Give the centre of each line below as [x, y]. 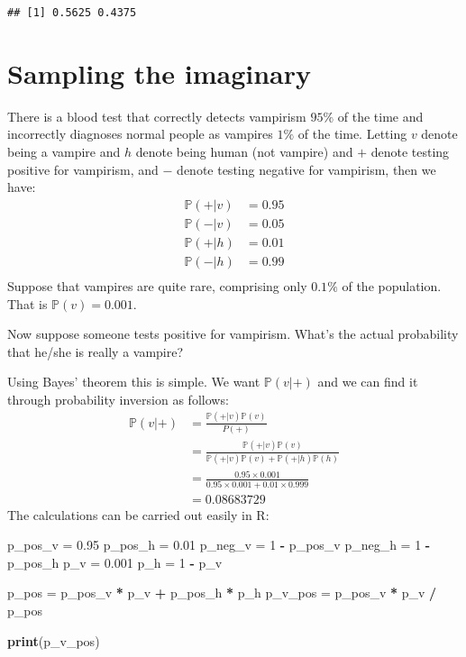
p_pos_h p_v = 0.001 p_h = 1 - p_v [115, 562]
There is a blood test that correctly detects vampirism [157, 116]
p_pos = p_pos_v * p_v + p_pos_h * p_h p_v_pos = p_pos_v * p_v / [222, 593]
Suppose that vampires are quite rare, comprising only [157, 285]
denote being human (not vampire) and [244, 151]
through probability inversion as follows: [118, 399]
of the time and [380, 116]
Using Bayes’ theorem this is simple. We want [134, 382]
